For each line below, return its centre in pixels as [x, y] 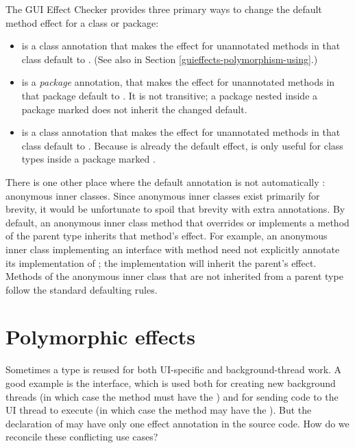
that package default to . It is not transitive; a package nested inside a [170, 95]
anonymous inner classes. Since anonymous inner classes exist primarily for [163, 195]
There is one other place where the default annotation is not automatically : [166, 181]
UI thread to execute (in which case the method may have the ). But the [159, 410]
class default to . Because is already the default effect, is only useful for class [182, 145]
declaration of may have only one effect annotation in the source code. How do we [177, 423]
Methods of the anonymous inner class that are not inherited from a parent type [174, 276]
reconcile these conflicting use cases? [82, 437]
